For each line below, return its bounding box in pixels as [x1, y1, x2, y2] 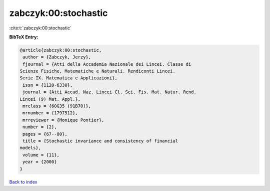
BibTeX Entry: [9, 34, 38, 40]
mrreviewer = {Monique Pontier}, [22, 117, 104, 123]
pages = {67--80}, [22, 131, 67, 137]
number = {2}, [22, 124, 57, 130]
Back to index [9, 179, 37, 185]
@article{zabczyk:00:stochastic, [19, 47, 102, 53]
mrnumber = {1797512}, [22, 110, 78, 116]
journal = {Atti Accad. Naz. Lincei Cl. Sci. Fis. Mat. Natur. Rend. [22, 89, 197, 95]
